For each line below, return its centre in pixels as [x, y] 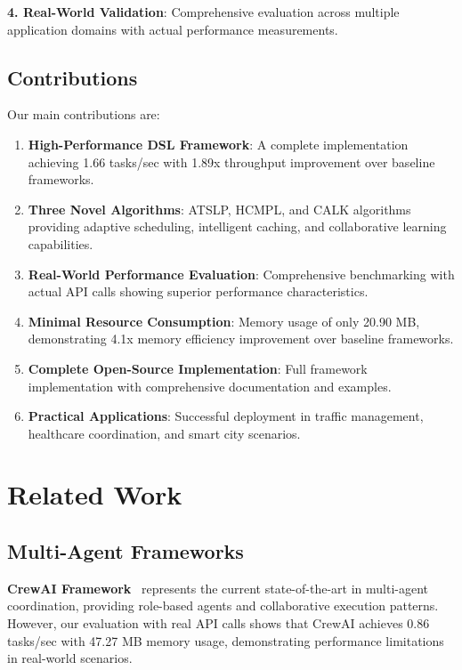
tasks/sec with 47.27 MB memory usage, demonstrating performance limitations [226, 640]
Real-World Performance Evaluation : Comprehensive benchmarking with [241, 274]
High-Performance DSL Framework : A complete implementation [218, 144]
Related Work [95, 494]
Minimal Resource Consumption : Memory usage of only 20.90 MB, [224, 321]
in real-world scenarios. [70, 658]
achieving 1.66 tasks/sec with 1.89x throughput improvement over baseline [231, 161]
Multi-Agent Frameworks [126, 551]
